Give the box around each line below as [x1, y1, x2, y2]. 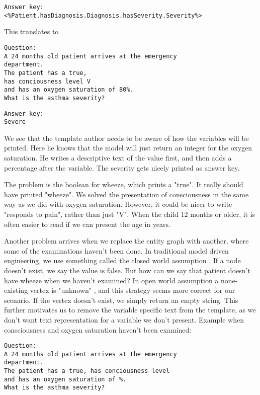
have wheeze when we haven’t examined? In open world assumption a [4, 275, 219, 285]
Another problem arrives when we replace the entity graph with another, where [4, 235, 249, 246]
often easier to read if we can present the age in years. [4, 218, 170, 229]
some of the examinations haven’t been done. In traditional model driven [4, 245, 229, 256]
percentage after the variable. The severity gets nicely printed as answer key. [4, 162, 240, 173]
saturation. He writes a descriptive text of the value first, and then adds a [4, 152, 232, 163]
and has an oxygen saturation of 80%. [4, 86, 134, 94]
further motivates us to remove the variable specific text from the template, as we [4, 304, 256, 315]
